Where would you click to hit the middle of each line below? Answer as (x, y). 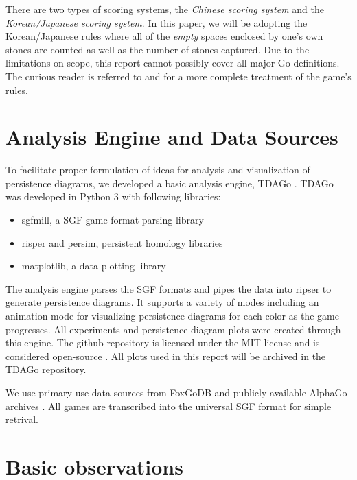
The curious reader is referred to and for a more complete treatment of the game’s (178, 76)
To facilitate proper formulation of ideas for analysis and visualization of (158, 170)
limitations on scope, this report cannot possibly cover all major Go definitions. (173, 63)
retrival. (22, 419)
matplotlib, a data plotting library (94, 266)
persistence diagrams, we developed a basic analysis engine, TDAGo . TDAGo (170, 183)
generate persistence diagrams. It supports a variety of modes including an (162, 302)
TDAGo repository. (46, 369)
